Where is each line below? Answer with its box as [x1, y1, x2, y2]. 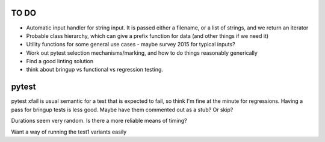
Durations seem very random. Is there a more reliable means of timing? [11, 117, 187, 125]
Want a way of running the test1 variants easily [11, 128, 127, 135]
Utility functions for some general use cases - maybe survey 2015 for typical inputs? [26, 41, 235, 48]
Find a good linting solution [26, 58, 94, 65]
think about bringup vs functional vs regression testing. [26, 66, 164, 73]
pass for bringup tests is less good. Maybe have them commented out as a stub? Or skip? [11, 106, 234, 113]
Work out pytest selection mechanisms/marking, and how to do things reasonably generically [26, 49, 258, 57]
